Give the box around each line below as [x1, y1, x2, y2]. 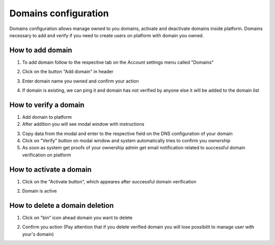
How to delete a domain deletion [9, 201, 114, 210]
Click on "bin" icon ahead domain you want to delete [22, 214, 132, 221]
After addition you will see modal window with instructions [22, 121, 145, 127]
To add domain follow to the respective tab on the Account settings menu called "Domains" [22, 59, 214, 65]
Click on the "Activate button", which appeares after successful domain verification [22, 178, 197, 184]
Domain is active [22, 188, 57, 194]
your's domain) [22, 231, 54, 237]
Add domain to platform [22, 114, 72, 120]
